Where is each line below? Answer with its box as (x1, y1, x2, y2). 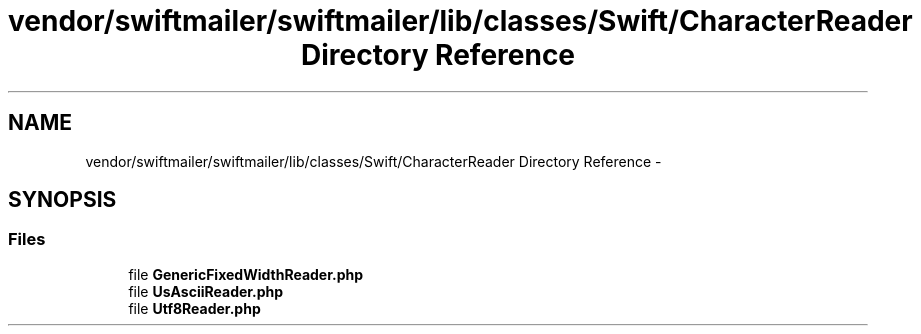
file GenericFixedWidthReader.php (128, 265, 364, 283)
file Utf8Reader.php (128, 299, 261, 317)
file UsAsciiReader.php (128, 282, 284, 300)
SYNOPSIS (8, 187, 117, 213)
